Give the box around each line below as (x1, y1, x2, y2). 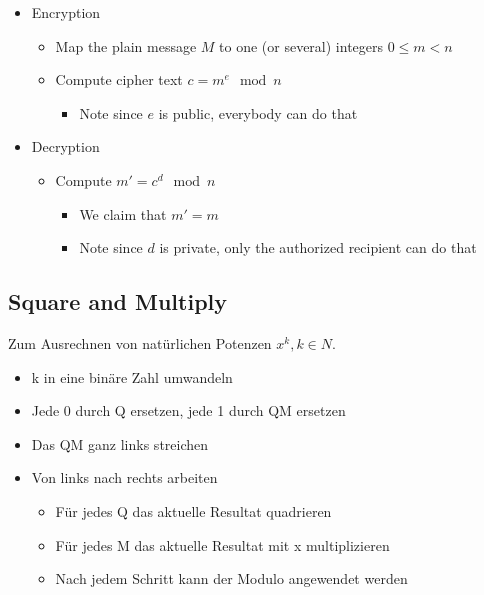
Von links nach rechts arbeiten (31, 467, 218, 488)
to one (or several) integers (219, 35, 384, 56)
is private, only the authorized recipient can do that (159, 237, 477, 258)
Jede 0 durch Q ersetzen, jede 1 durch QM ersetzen (31, 400, 346, 421)
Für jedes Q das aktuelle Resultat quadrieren (55, 500, 332, 521)
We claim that (79, 203, 167, 224)
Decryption (31, 136, 100, 157)
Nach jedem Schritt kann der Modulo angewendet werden (55, 568, 408, 589)
